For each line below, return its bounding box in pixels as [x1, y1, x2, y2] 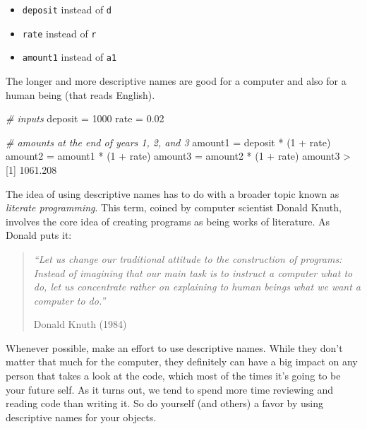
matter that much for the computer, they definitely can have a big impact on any [6, 354, 358, 369]
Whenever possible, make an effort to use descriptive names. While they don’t [6, 340, 343, 355]
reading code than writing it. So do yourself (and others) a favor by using [6, 396, 324, 411]
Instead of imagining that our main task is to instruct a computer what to [33, 265, 353, 280]
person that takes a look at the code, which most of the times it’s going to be [6, 368, 341, 383]
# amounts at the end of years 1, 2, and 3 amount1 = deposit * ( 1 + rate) [6, 134, 331, 149]
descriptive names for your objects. [6, 409, 157, 424]
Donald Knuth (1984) [33, 317, 127, 331]
